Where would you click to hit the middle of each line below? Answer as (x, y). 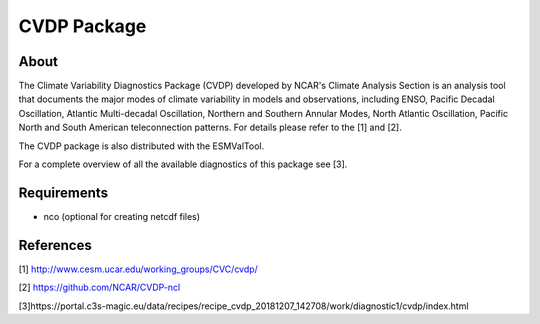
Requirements (63, 192)
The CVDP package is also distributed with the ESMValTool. (141, 146)
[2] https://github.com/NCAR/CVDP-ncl (99, 287)
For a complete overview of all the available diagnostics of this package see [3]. (183, 164)
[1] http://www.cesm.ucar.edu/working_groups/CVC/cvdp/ (138, 269)
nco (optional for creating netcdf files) (121, 216)
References (55, 245)
